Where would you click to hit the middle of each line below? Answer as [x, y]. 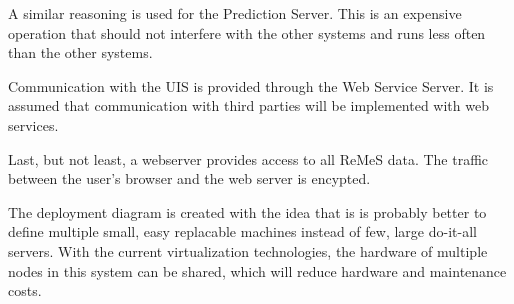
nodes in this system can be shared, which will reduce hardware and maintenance [257, 270]
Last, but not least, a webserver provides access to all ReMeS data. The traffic [248, 158]
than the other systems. [80, 52]
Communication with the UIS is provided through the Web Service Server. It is [251, 85]
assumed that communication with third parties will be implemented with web [248, 105]
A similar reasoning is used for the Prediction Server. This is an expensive [235, 13]
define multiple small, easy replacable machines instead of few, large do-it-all [242, 231]
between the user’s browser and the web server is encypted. [189, 178]
